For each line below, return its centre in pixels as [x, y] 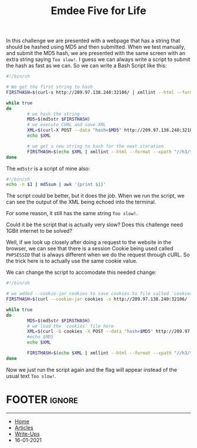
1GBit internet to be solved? [39, 231]
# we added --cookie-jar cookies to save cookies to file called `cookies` [101, 294]
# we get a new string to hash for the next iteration [96, 146]
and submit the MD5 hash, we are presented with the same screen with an [96, 53]
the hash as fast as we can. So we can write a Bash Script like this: [86, 66]
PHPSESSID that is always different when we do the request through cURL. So [98, 255]
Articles [24, 427]
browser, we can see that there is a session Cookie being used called [90, 249]
